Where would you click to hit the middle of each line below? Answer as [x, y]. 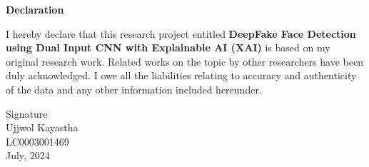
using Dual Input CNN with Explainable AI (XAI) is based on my [168, 47]
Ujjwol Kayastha [42, 127]
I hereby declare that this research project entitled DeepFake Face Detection [181, 33]
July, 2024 [28, 155]
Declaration [35, 9]
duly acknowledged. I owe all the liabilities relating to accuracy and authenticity [181, 75]
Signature [27, 113]
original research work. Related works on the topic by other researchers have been [184, 61]
